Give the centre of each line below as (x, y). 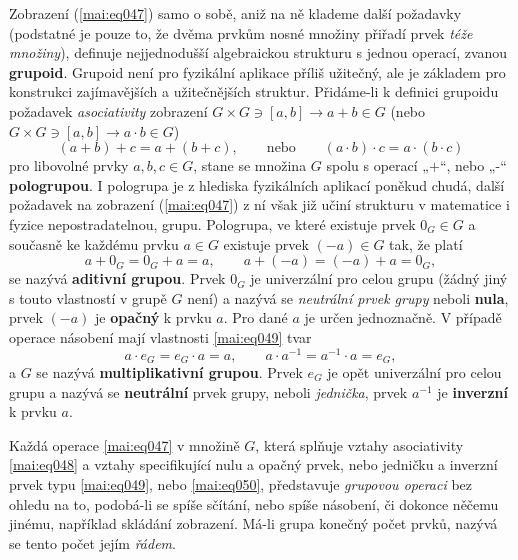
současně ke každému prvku (94, 243)
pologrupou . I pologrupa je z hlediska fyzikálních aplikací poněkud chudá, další (257, 184)
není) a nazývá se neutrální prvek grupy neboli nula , (348, 297)
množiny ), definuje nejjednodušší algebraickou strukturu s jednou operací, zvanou (258, 52)
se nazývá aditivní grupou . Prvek (117, 278)
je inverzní (473, 391)
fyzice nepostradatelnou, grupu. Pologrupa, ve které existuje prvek (212, 223)
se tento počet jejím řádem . (92, 542)
